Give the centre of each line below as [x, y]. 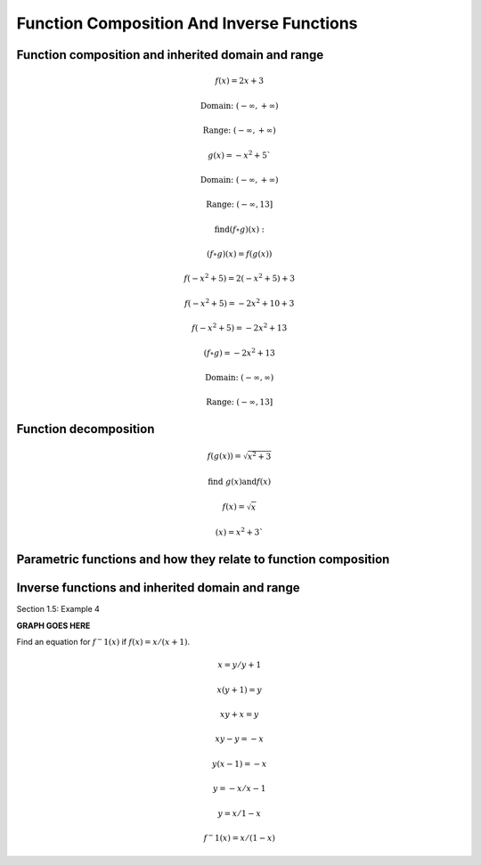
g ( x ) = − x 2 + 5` [240, 154]
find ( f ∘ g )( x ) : [239, 229]
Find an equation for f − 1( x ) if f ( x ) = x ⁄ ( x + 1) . [103, 641]
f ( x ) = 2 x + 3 [240, 81]
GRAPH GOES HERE [53, 625]
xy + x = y [239, 714]
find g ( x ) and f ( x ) [240, 481]
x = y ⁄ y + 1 [240, 665]
